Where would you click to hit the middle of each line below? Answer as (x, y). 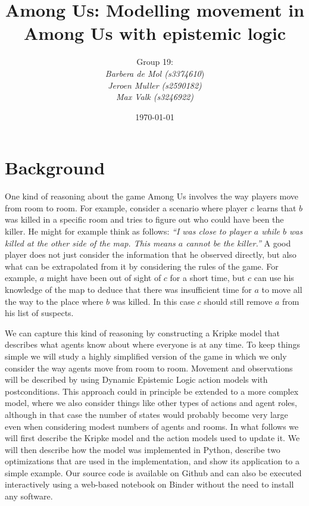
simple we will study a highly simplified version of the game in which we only (146, 356)
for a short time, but (207, 278)
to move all (282, 289)
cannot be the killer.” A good (238, 243)
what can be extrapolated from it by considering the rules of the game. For (142, 266)
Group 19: (155, 62)
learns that (277, 207)
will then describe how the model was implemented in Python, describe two (143, 449)
